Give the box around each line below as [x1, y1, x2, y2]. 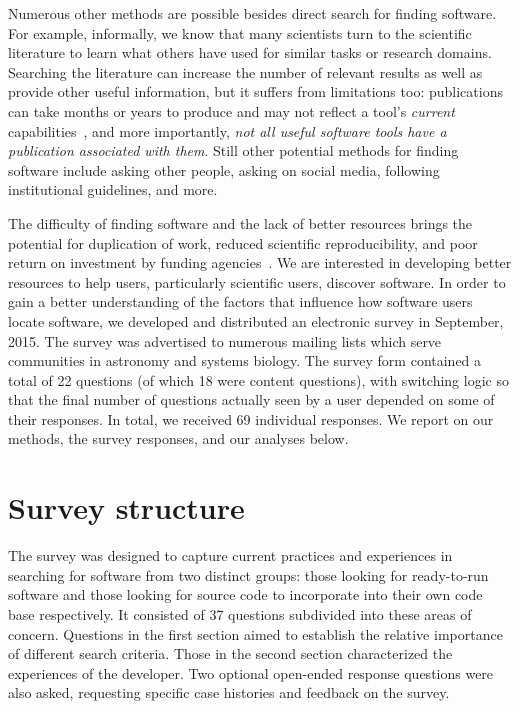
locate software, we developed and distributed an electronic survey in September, [8, 310, 504, 331]
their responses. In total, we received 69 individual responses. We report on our [8, 408, 494, 429]
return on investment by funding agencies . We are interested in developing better [8, 252, 512, 273]
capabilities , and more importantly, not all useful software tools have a [8, 120, 447, 141]
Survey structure [8, 487, 245, 528]
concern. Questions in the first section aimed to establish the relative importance [8, 623, 503, 644]
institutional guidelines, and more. [8, 179, 218, 200]
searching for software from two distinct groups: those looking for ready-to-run [8, 564, 489, 585]
